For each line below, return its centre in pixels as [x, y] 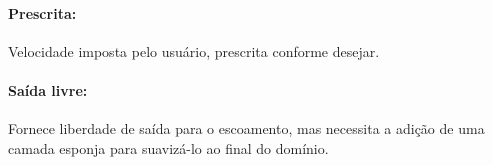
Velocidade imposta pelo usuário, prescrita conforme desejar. [194, 50]
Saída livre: [48, 89]
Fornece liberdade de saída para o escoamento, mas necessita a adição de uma [246, 128]
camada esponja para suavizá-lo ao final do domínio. [168, 147]
